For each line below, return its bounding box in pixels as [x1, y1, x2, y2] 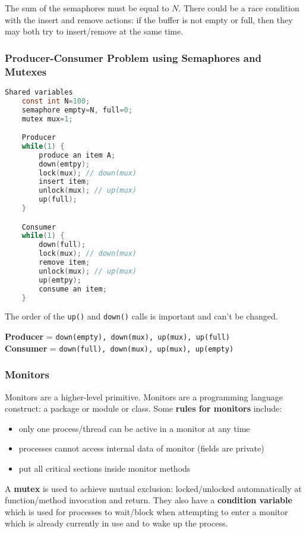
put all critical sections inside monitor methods [18, 462, 191, 475]
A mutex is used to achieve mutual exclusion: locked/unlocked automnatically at [5, 482, 302, 494]
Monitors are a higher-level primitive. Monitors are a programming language [5, 390, 283, 403]
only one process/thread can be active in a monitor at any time [18, 422, 250, 434]
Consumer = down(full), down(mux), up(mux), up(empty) [5, 341, 234, 354]
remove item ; [39, 258, 90, 267]
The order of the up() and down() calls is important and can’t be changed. [5, 310, 278, 322]
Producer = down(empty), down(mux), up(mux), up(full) [5, 330, 230, 343]
